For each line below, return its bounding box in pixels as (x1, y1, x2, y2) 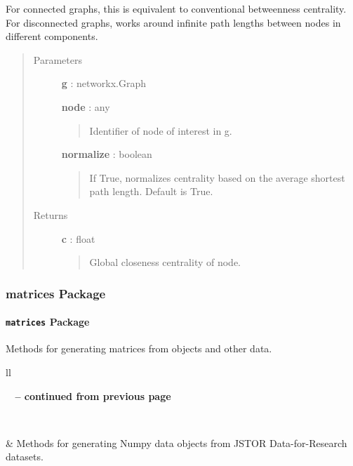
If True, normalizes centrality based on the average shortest (89, 170, 345, 185)
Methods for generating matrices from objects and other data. (6, 341, 272, 356)
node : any (61, 99, 110, 114)
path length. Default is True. (89, 184, 213, 199)
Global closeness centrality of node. (89, 255, 241, 269)
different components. (6, 29, 98, 44)
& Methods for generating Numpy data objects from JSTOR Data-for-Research (6, 435, 347, 450)
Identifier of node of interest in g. (89, 123, 232, 138)
